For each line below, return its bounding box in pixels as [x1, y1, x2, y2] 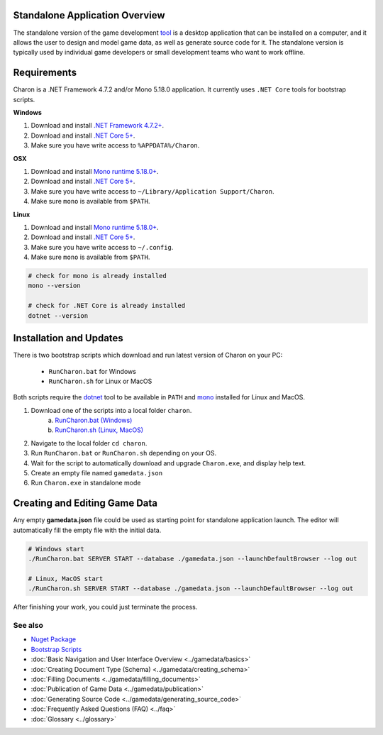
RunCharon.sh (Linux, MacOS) [55, 426, 144, 434]
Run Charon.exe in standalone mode [30, 479, 141, 487]
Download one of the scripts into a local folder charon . [30, 406, 192, 414]
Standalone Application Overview [13, 9, 166, 21]
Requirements [13, 67, 77, 79]
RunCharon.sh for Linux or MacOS [48, 377, 152, 385]
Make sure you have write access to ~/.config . [30, 243, 174, 251]
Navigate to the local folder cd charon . [30, 438, 148, 447]
